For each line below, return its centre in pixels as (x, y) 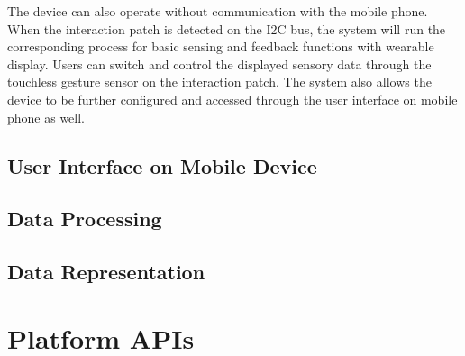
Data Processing (85, 219)
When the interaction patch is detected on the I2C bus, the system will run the (227, 28)
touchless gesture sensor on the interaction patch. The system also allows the (219, 82)
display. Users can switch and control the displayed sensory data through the (219, 64)
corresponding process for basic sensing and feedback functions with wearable (221, 46)
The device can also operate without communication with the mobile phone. (218, 11)
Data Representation (106, 272)
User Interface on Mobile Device (162, 165)
